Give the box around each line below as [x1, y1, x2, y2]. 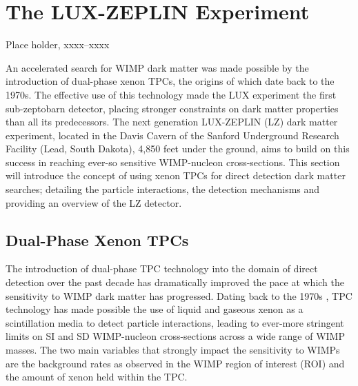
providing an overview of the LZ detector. [6, 195, 182, 210]
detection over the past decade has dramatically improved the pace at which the [6, 275, 345, 289]
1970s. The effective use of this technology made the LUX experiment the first [6, 87, 337, 101]
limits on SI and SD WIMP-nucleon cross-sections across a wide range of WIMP [6, 329, 345, 343]
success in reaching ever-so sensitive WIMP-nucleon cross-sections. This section [6, 154, 340, 169]
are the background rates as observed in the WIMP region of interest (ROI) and [6, 356, 345, 370]
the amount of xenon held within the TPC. [6, 369, 188, 384]
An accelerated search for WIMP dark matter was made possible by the [6, 60, 309, 74]
